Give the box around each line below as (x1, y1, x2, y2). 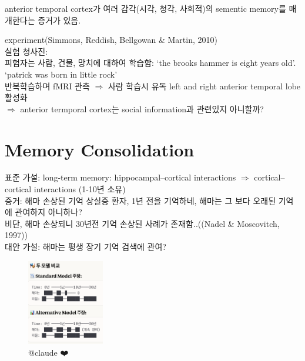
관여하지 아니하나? (15, 206, 82, 218)
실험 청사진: (5, 45, 48, 57)
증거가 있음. (38, 14, 81, 26)
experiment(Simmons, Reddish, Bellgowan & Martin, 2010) (5, 34, 217, 46)
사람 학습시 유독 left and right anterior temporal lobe (108, 79, 301, 92)
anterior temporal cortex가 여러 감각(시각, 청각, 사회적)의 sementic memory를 (5, 2, 286, 14)
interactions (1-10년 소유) (33, 183, 126, 195)
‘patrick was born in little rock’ (5, 68, 118, 80)
